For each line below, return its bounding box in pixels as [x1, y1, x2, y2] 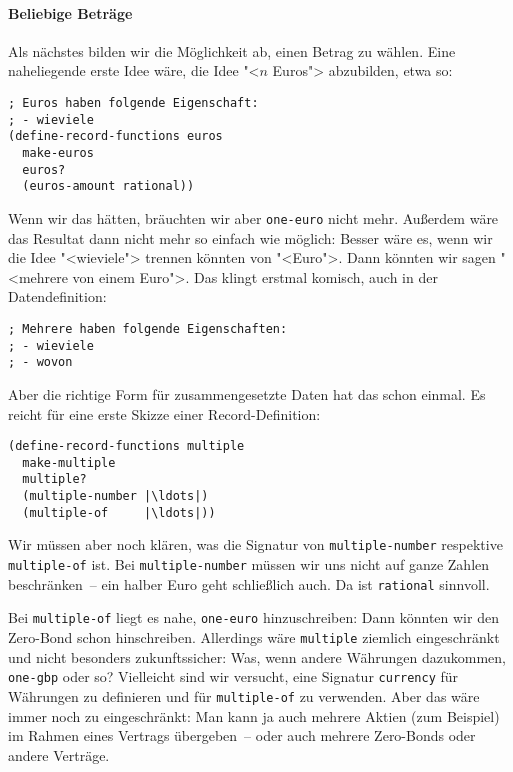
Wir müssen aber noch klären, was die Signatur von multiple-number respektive [8, 534, 503, 555]
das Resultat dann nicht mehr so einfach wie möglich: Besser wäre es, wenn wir [8, 227, 493, 248]
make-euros [22, 145, 94, 160]
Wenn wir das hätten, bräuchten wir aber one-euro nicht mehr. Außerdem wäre [8, 207, 499, 228]
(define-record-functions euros [8, 129, 223, 144]
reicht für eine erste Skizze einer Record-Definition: [8, 403, 321, 424]
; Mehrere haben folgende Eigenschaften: [8, 321, 288, 336]
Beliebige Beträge [8, 2, 133, 23]
